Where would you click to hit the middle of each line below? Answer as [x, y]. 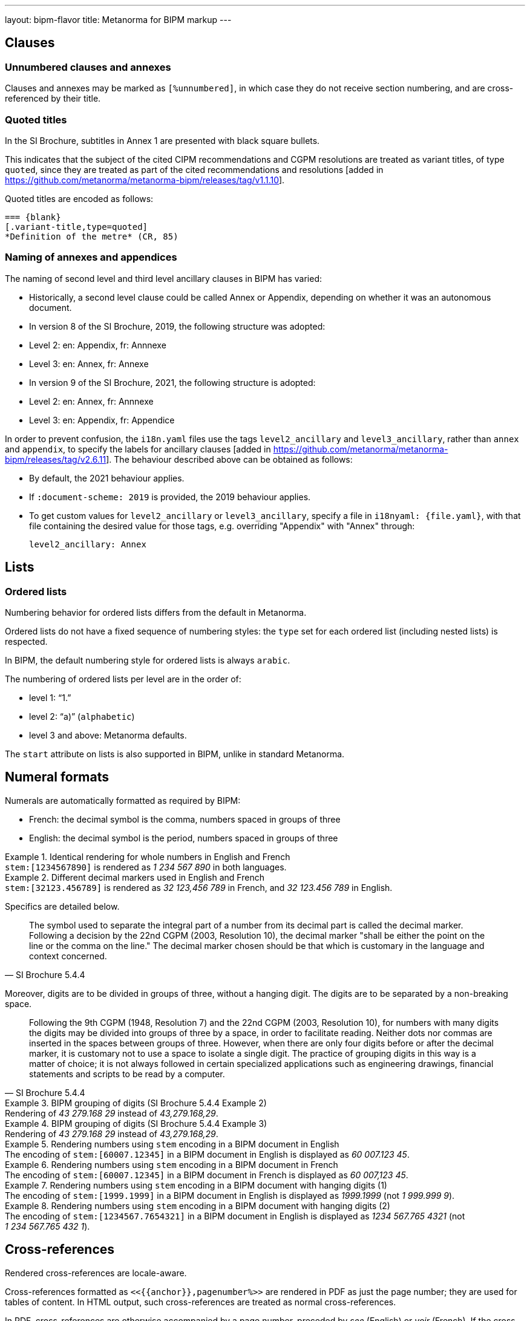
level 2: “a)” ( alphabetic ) [82, 716]
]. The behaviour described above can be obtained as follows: [229, 459]
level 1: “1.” [50, 697]
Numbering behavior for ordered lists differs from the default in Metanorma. [156, 612]
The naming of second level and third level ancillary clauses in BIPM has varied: [164, 278]
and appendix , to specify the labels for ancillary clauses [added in [138, 449]
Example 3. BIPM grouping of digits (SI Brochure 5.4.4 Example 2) [136, 1103]
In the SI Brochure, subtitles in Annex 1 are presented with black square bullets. [162, 140]
